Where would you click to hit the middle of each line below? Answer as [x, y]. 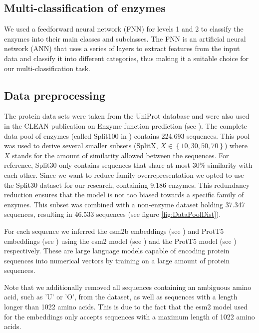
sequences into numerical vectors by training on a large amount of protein [117, 260]
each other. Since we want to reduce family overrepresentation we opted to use [124, 175]
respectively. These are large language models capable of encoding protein [117, 251]
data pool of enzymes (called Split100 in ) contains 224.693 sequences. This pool [127, 135]
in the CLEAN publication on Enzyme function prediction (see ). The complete [126, 125]
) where [236, 145]
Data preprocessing [55, 95]
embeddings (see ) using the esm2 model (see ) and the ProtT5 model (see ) [120, 241]
